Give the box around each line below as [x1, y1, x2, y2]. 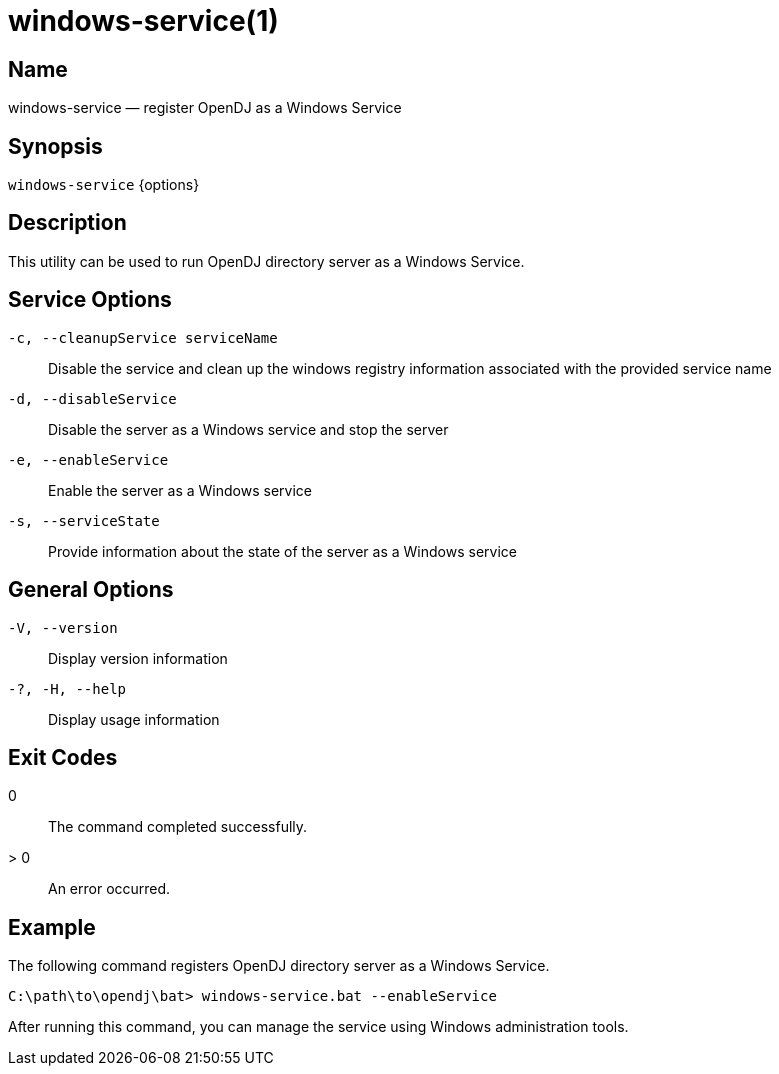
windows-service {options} [8, 176, 200, 194]
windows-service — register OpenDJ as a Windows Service [8, 99, 402, 117]
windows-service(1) [8, 4, 279, 38]
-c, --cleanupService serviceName [8, 329, 278, 346]
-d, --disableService [8, 390, 177, 407]
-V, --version [8, 619, 118, 636]
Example [8, 914, 96, 940]
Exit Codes [8, 744, 118, 770]
